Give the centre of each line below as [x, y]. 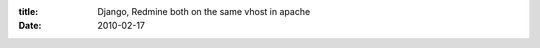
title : [28, 11]
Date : [30, 26]
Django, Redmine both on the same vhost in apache [204, 11]
